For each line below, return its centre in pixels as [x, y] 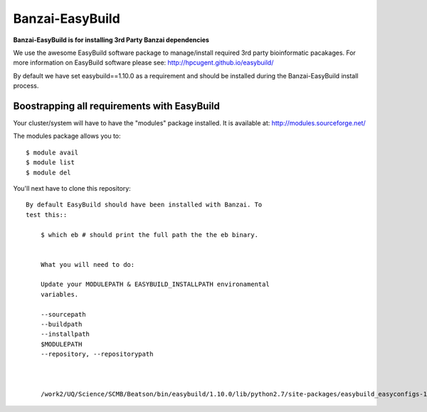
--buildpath [61, 324]
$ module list [50, 163]
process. [26, 86]
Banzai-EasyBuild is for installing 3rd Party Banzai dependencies [111, 40]
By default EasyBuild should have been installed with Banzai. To [144, 205]
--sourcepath [63, 314]
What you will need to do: [88, 264]
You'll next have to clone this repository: [72, 188]
